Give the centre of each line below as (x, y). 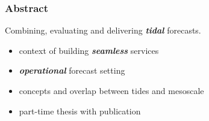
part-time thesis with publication (80, 111)
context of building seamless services (89, 50)
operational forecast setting (72, 70)
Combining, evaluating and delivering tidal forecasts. (103, 30)
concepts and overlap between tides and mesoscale (111, 90)
